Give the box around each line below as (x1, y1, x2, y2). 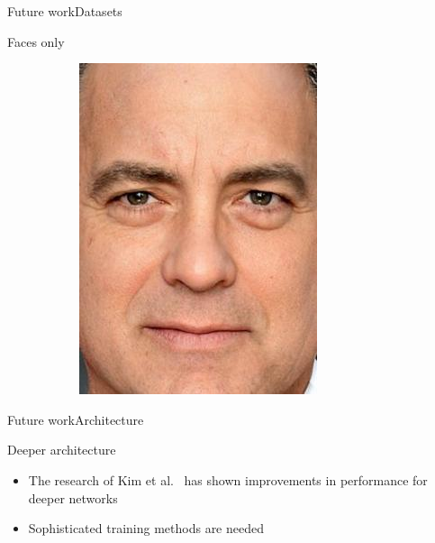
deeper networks (28, 488, 118, 507)
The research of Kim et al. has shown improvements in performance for (28, 470, 428, 489)
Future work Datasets (7, 2, 122, 20)
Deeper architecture (7, 440, 116, 459)
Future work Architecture (7, 410, 144, 428)
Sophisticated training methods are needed (28, 519, 264, 538)
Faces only (7, 32, 65, 51)
